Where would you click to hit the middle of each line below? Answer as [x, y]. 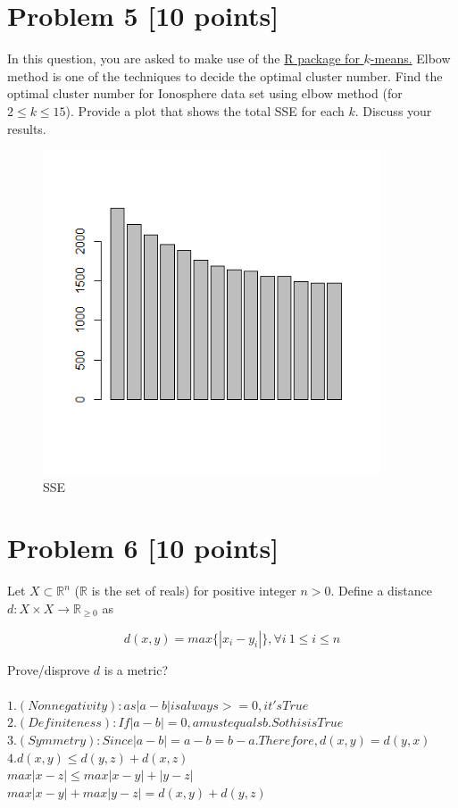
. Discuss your [393, 110]
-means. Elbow [410, 58]
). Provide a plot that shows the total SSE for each [205, 110]
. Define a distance [381, 591]
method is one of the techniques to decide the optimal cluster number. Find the [225, 75]
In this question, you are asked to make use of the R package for [183, 58]
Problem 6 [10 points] [143, 548]
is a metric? [136, 669]
